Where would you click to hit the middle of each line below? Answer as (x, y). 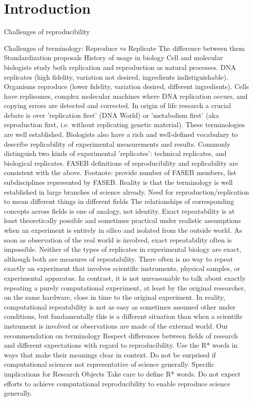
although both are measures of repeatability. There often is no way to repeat (119, 258)
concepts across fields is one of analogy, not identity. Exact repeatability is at (119, 211)
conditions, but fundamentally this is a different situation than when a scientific (123, 316)
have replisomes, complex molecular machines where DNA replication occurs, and (126, 96)
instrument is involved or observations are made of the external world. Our (116, 325)
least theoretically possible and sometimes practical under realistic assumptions (123, 220)
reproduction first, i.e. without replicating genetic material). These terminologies (125, 124)
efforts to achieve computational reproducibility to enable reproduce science (117, 383)
